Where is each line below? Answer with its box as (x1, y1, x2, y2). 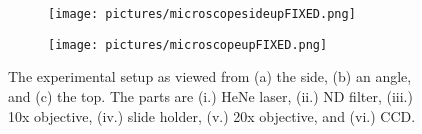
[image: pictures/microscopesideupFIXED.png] (48, 7, 356, 21)
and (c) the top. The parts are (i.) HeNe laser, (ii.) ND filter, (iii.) (8, 85, 413, 106)
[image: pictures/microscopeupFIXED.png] (48, 37, 328, 52)
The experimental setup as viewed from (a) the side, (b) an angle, (8, 66, 412, 87)
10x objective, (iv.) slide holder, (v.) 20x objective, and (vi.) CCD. (8, 105, 416, 126)
